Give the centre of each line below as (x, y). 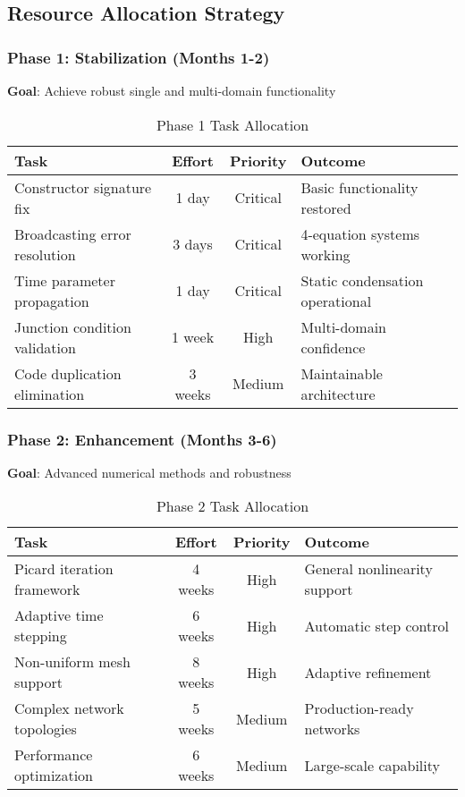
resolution (45, 254)
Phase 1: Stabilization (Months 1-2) (139, 57)
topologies (46, 729)
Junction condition (73, 326)
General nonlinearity (368, 569)
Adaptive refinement (368, 672)
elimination (50, 394)
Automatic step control (376, 625)
